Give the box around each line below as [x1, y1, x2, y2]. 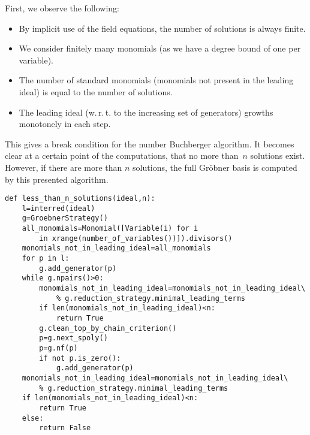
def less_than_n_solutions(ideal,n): [5, 194, 155, 203]
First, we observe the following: [5, 2, 119, 14]
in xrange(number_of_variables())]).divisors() [39, 234, 233, 243]
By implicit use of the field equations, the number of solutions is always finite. [19, 22, 306, 34]
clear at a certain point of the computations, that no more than [5, 149, 239, 162]
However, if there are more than [5, 161, 122, 173]
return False [39, 424, 91, 433]
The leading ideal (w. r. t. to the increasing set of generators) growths [19, 105, 273, 118]
